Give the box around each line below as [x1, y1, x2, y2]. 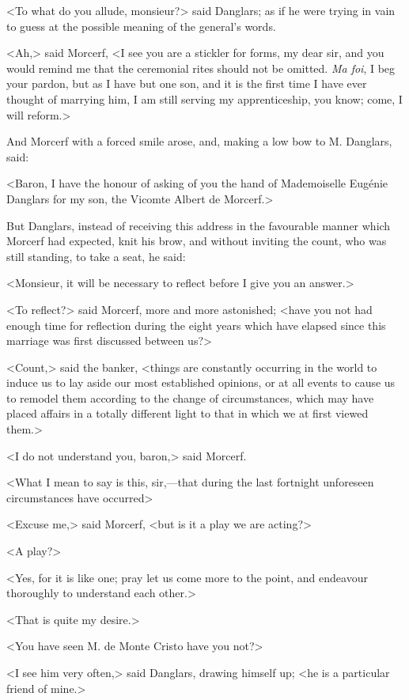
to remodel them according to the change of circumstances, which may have [6, 389, 374, 406]
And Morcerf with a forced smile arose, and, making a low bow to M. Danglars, [6, 133, 392, 149]
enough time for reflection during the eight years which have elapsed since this [6, 316, 386, 333]
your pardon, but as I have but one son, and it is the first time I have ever [6, 75, 367, 92]
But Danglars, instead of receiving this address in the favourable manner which [6, 217, 391, 233]
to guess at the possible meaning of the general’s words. [6, 17, 276, 34]
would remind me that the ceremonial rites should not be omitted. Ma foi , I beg [6, 59, 396, 76]
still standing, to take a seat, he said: [6, 248, 186, 264]
